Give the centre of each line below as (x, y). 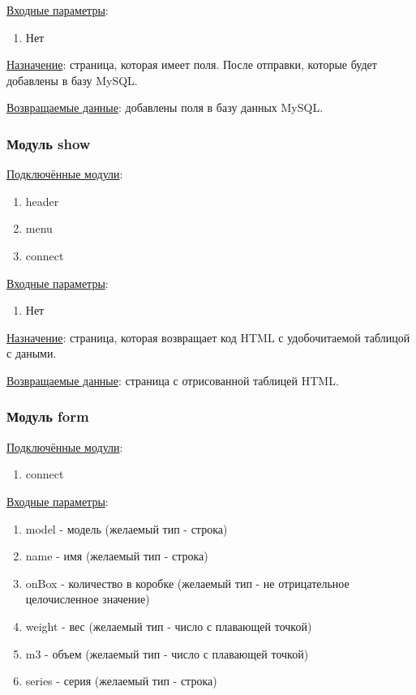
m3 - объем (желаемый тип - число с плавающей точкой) (167, 653)
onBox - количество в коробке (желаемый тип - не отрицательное (187, 583)
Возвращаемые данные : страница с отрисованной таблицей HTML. (173, 380)
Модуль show (49, 143)
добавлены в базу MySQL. (72, 80)
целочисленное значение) (88, 599)
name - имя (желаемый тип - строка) (117, 556)
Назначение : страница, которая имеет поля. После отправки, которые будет (192, 64)
